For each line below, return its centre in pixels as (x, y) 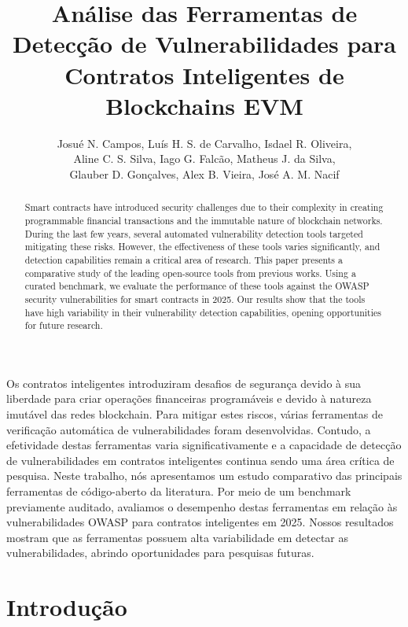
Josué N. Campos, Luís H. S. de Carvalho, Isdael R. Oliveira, (204, 143)
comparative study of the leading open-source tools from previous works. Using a (190, 273)
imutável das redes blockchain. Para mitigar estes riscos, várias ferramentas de (195, 414)
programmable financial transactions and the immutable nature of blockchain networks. (204, 220)
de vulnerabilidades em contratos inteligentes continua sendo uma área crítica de (200, 460)
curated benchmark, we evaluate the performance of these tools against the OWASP (197, 286)
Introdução (67, 607)
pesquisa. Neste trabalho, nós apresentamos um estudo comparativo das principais (204, 476)
